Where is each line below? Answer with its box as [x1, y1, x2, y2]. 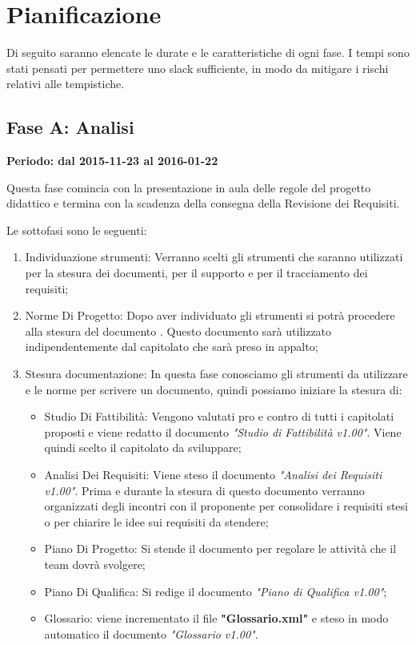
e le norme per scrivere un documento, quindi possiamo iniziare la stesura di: [25, 381, 402, 397]
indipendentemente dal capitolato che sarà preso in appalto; [25, 338, 318, 355]
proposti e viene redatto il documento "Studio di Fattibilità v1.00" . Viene [44, 423, 402, 440]
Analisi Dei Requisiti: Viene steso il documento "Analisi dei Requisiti [44, 466, 382, 483]
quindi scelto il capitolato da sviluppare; [44, 439, 242, 456]
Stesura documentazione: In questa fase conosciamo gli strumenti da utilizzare [25, 365, 408, 382]
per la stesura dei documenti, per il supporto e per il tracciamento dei [25, 264, 368, 281]
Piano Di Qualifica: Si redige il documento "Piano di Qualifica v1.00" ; [44, 583, 387, 599]
